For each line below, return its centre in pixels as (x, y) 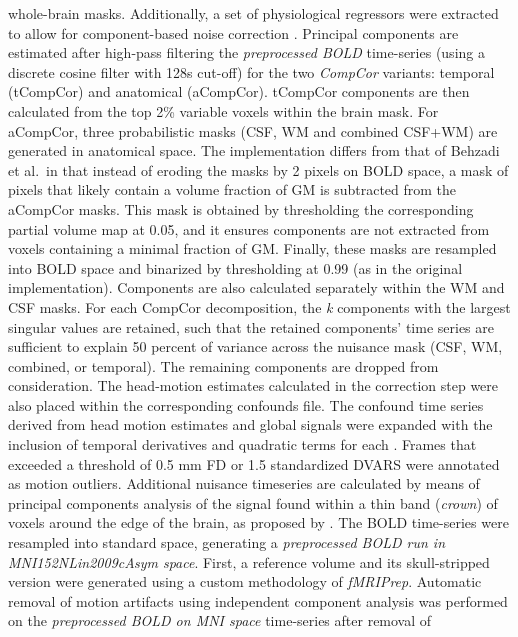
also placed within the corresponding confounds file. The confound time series (246, 404)
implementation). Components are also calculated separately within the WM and (256, 287)
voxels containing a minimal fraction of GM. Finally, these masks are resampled (252, 248)
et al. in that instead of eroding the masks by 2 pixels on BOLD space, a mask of (258, 169)
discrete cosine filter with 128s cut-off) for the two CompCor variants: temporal (251, 71)
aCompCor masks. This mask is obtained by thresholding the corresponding (241, 208)
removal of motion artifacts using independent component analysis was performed (258, 600)
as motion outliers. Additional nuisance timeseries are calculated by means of (244, 483)
